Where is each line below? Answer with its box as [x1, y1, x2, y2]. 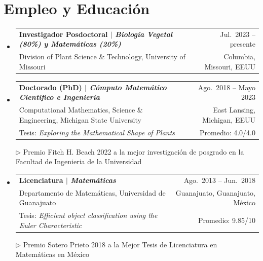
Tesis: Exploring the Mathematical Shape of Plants [19, 127, 175, 137]
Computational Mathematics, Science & [19, 104, 143, 115]
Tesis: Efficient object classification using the [19, 209, 158, 220]
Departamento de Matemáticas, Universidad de [19, 187, 166, 198]
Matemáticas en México [15, 249, 89, 259]
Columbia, [223, 51, 255, 62]
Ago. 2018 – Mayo [198, 82, 255, 92]
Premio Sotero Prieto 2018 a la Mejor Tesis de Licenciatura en [23, 239, 217, 249]
